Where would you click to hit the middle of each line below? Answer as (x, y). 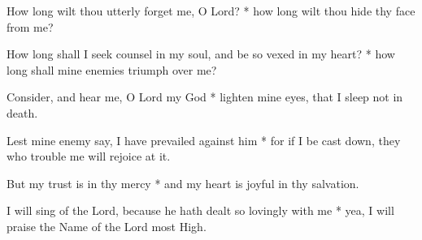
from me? (30, 26)
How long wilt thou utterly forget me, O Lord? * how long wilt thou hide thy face (211, 11)
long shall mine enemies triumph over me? (112, 69)
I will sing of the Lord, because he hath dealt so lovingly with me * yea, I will (200, 210)
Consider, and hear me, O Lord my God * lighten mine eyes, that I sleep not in (205, 97)
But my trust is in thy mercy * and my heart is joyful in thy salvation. (183, 183)
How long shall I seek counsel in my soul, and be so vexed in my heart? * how (201, 54)
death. (22, 112)
